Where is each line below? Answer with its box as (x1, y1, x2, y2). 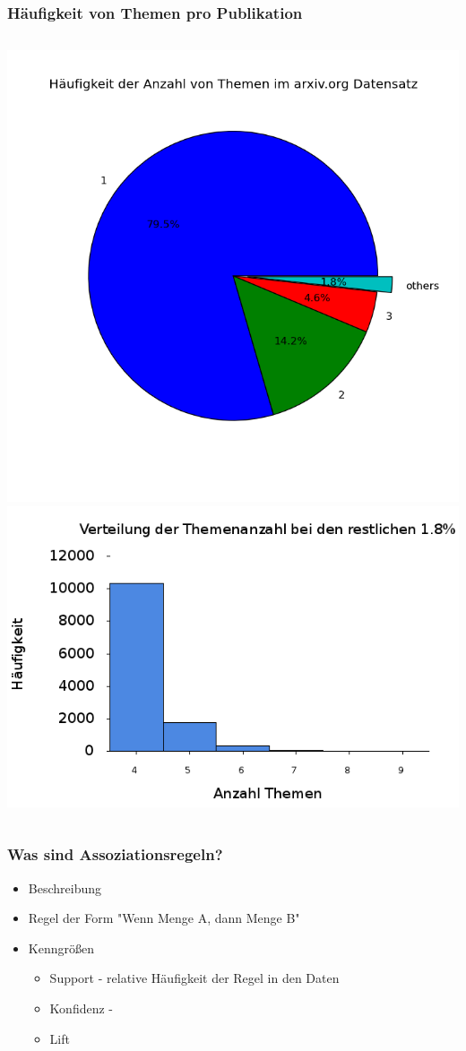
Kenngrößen (28, 938, 94, 957)
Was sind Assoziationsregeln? (7, 843, 223, 866)
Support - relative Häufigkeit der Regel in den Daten (49, 969, 340, 987)
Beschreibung (28, 878, 101, 897)
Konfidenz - (49, 999, 113, 1017)
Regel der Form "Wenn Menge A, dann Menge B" (28, 909, 300, 927)
